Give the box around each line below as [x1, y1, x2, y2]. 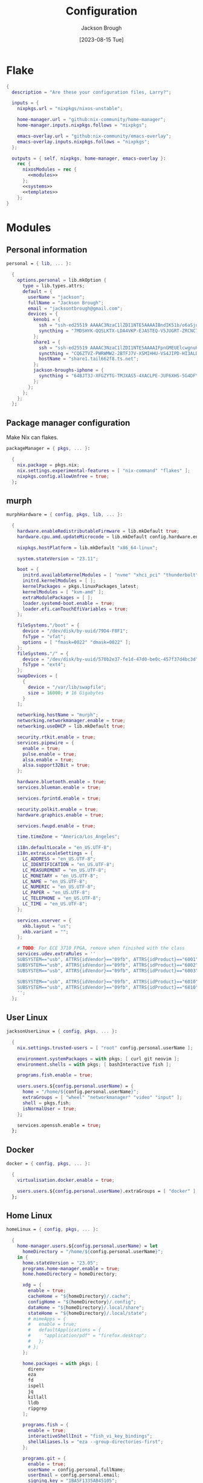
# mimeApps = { [28, 1315, 66, 1322]
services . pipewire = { [17, 740, 74, 746]
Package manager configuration [6, 417, 130, 428]
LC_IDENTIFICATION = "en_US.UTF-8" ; [22, 861, 115, 867]
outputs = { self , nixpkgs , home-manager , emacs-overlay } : [11, 155, 166, 161]
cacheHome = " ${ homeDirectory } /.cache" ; [28, 1293, 131, 1299]
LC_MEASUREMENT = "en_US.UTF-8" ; [22, 867, 107, 873]
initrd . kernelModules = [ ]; [22, 578, 96, 584]
